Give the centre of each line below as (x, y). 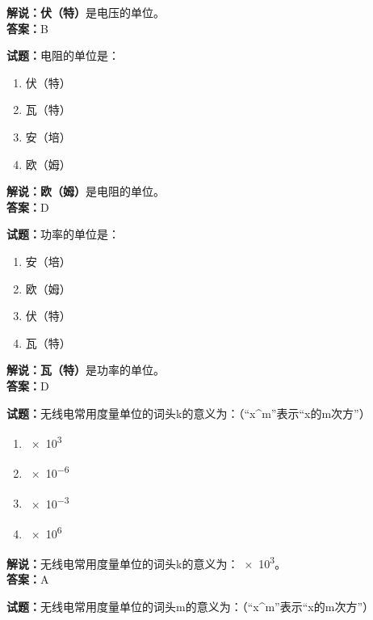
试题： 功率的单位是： (63, 234)
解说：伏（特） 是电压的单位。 (86, 12)
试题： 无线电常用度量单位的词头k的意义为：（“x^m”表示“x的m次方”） (189, 413)
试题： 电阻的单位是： (63, 55)
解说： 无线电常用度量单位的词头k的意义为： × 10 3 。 (147, 562)
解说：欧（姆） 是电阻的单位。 (86, 191)
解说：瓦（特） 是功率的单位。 (86, 370)
